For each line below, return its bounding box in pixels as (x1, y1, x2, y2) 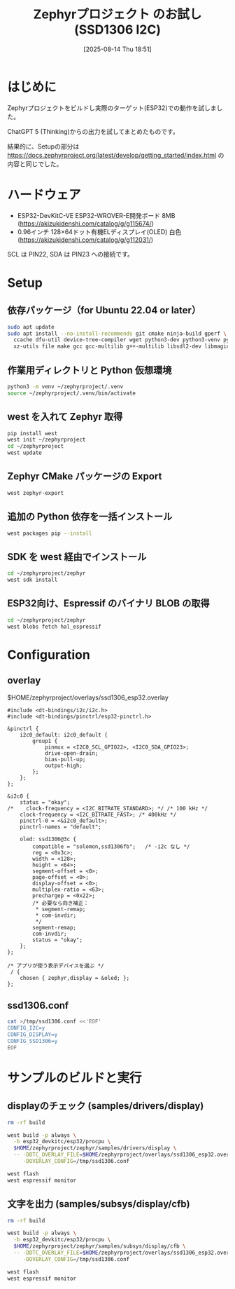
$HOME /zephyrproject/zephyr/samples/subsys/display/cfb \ (13, 1243, 187, 1250)
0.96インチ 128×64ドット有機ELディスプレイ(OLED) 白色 (17, 227, 182, 236)
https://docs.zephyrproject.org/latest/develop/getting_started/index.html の (7, 151, 225, 159)
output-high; (44, 762, 83, 769)
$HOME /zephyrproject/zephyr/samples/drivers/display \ (13, 1145, 177, 1152)
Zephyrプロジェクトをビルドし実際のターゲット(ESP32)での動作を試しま (7, 103, 217, 112)
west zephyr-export (7, 489, 64, 496)
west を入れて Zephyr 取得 (7, 411, 123, 423)
